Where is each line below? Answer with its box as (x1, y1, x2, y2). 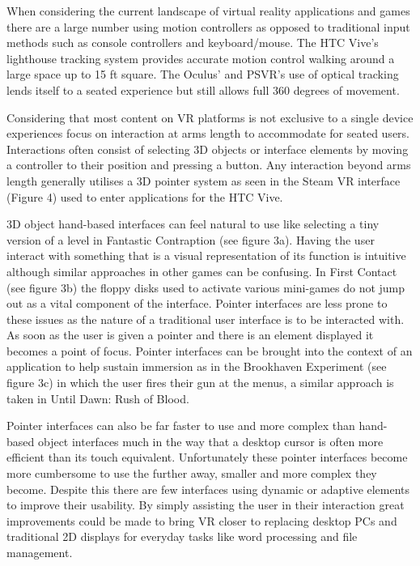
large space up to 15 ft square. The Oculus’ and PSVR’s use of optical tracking (6, 66, 399, 83)
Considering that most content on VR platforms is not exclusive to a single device (6, 109, 414, 126)
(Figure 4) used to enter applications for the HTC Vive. (6, 188, 283, 205)
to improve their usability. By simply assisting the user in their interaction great (6, 496, 405, 513)
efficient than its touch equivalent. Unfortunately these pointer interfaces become (6, 449, 408, 466)
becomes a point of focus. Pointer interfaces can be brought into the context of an (6, 342, 413, 359)
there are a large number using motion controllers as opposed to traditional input (6, 18, 410, 35)
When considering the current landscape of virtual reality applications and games (6, 2, 410, 19)
